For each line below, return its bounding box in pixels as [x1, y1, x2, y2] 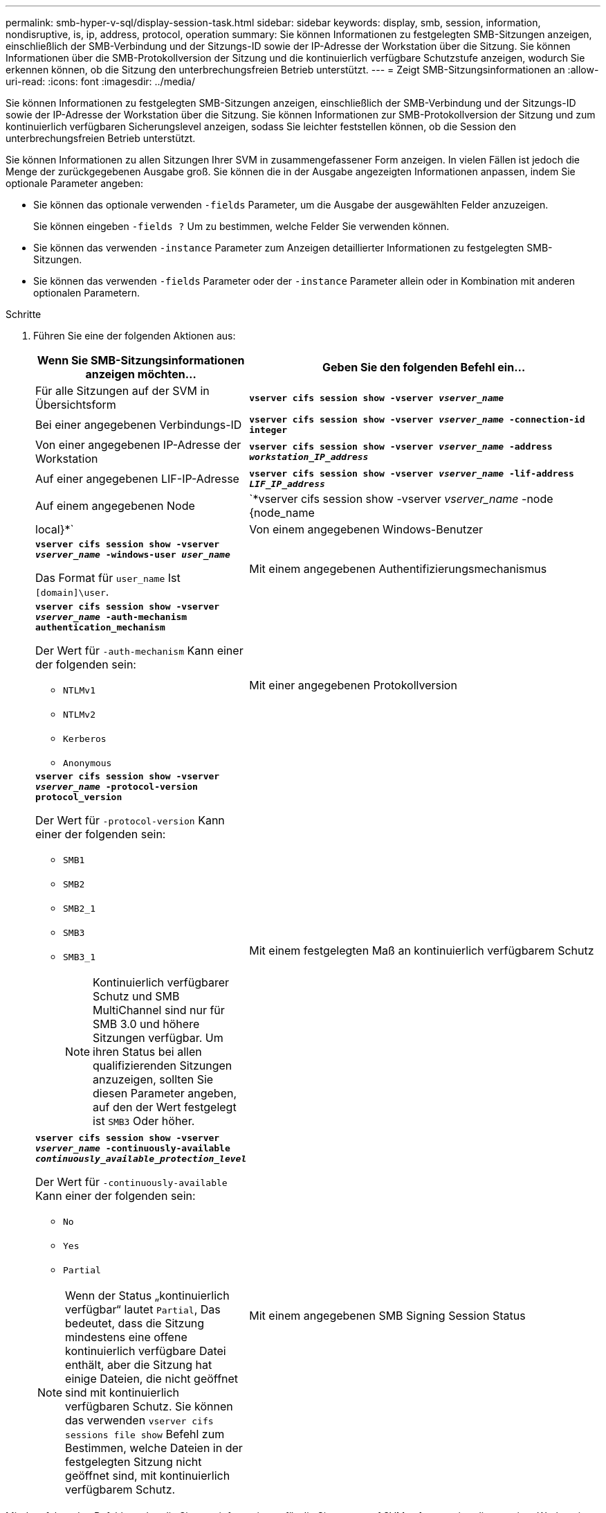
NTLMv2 [63, 709, 95, 720]
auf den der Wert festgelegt [93, 1100, 237, 1114]
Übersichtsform [35, 398, 116, 412]
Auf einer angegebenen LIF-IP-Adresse [35, 472, 239, 486]
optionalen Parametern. [33, 287, 140, 299]
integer [249, 425, 288, 435]
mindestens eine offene [65, 1330, 187, 1344]
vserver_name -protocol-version [35, 781, 198, 792]
